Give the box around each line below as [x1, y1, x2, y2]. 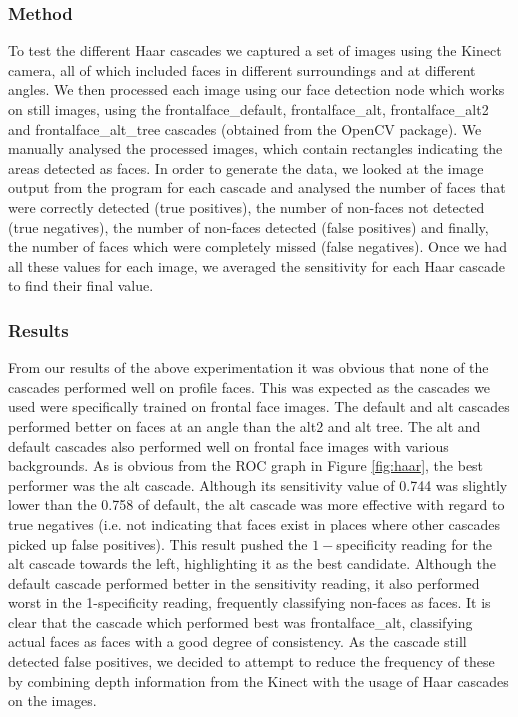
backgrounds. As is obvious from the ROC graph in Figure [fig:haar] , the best [8, 455, 484, 476]
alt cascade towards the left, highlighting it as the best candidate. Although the [8, 553, 497, 574]
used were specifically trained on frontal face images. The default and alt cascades [8, 396, 510, 417]
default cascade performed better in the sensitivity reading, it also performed [8, 572, 480, 593]
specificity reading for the [336, 533, 493, 554]
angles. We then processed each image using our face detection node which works [8, 79, 505, 100]
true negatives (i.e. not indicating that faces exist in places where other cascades [8, 513, 501, 534]
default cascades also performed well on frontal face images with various [8, 435, 449, 456]
